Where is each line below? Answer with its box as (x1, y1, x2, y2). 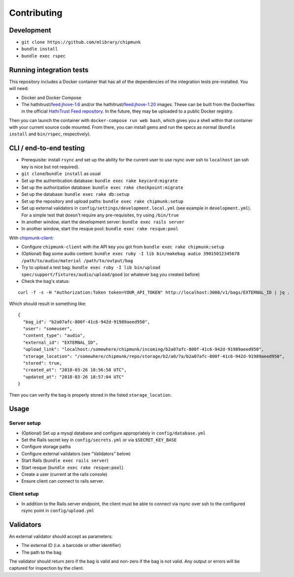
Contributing (9, 7, 62, 18)
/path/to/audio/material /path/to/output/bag (21, 258, 133, 263)
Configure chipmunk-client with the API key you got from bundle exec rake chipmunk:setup (21, 244, 225, 250)
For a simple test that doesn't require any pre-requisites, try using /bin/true (21, 212, 179, 218)
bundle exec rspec (21, 53, 66, 59)
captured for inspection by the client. (9, 565, 84, 571)
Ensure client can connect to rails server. (21, 478, 104, 484)
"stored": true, (23, 360, 62, 366)
